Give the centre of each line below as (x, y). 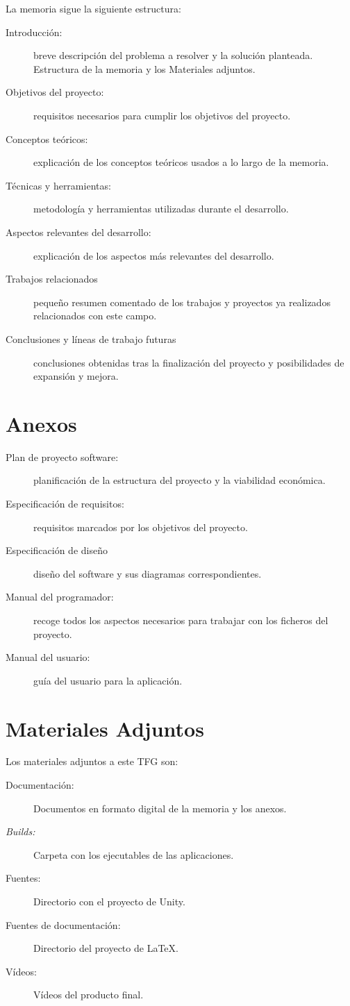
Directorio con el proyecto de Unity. (109, 902)
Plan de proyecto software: (62, 456)
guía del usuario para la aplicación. (108, 680)
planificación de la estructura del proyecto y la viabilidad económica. (180, 480)
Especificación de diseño (57, 550)
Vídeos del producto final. (89, 995)
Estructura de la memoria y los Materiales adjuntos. (144, 68)
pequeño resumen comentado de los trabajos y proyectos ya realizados (182, 302)
